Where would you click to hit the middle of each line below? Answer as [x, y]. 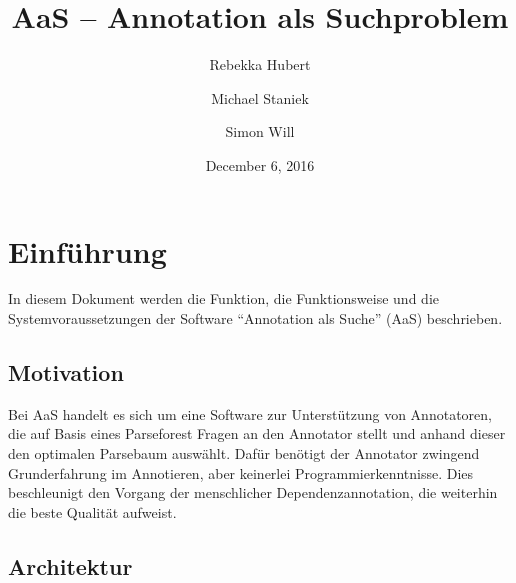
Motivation [66, 372]
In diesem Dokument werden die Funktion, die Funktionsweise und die [223, 298]
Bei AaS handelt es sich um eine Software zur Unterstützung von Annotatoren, [250, 413]
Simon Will [260, 131]
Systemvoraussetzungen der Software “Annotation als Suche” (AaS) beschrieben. [255, 318]
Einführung [87, 250]
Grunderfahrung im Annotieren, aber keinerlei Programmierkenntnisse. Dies [241, 472]
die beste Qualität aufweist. [92, 511]
